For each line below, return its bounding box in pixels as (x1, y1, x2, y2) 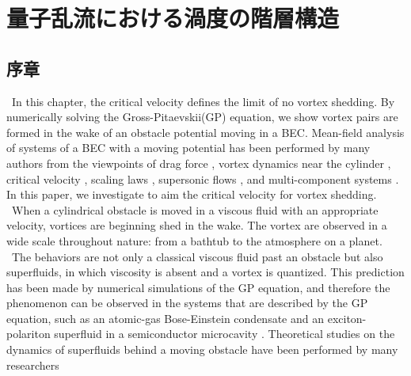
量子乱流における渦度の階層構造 (6, 2, 340, 34)
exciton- (327, 310, 367, 326)
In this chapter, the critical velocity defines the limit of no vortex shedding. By (11, 93, 395, 109)
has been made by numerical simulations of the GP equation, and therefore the (6, 279, 390, 295)
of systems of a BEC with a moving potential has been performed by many (6, 139, 371, 156)
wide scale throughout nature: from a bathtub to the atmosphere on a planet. (6, 232, 382, 249)
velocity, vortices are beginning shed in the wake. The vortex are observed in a (6, 217, 387, 234)
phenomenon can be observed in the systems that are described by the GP (6, 294, 368, 311)
